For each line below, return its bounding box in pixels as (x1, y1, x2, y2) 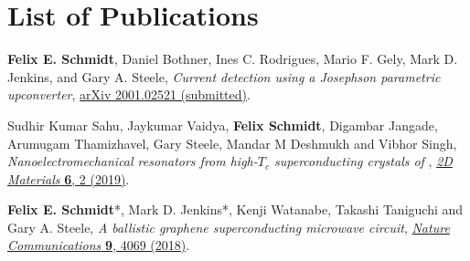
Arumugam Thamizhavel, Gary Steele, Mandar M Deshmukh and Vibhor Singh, (7, 133, 457, 152)
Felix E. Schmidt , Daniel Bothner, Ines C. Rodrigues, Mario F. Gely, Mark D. (7, 49, 458, 68)
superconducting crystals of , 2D (274, 151, 453, 171)
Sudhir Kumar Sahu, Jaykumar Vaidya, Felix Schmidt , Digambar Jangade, (7, 115, 438, 134)
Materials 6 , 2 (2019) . (7, 169, 130, 188)
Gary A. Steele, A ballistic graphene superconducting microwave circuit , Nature (7, 217, 450, 236)
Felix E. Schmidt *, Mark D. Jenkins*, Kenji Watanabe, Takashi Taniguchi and (7, 200, 464, 219)
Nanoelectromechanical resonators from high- (7, 151, 258, 171)
